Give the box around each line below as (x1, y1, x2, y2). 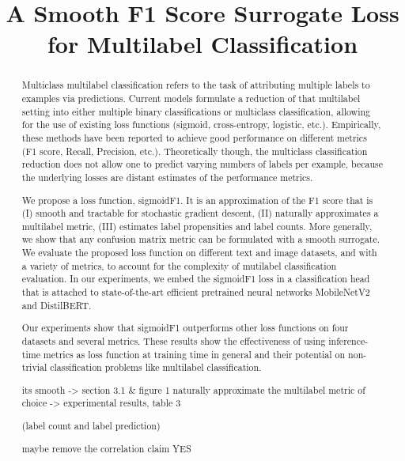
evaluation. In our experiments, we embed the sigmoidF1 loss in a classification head (21, 272, 370, 285)
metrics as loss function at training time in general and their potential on (43, 347, 346, 361)
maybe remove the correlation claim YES (21, 441, 191, 455)
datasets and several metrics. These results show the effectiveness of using (21, 334, 326, 347)
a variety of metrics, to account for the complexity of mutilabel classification (21, 259, 337, 272)
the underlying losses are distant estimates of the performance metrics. (21, 170, 313, 183)
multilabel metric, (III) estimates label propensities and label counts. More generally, (21, 219, 373, 232)
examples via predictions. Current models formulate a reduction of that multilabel (21, 92, 361, 105)
